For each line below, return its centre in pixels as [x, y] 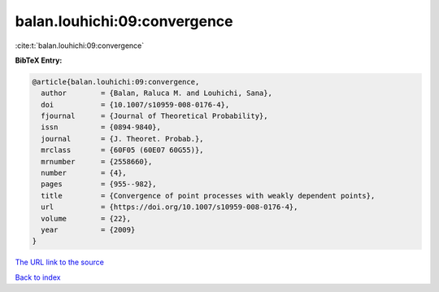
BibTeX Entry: [39, 60]
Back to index [38, 277]
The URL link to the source [60, 262]
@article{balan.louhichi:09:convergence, [116, 82]
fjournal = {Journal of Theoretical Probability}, [154, 116]
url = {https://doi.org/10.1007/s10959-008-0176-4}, [170, 207]
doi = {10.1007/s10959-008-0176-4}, [135, 105]
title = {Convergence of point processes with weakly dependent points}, [208, 196]
